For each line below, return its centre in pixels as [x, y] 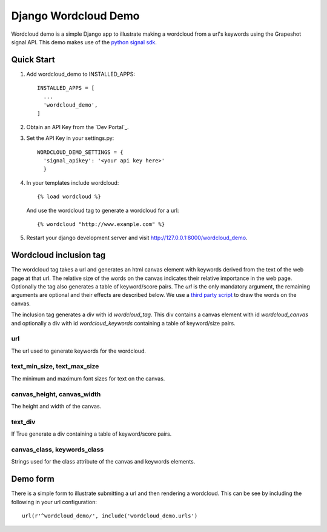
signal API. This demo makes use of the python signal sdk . [84, 42]
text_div [23, 422]
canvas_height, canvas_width [56, 394]
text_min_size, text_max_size [55, 367]
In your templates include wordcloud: [73, 182]
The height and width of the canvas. [56, 406]
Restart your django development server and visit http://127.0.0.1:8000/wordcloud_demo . [137, 238]
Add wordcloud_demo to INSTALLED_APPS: [81, 74]
